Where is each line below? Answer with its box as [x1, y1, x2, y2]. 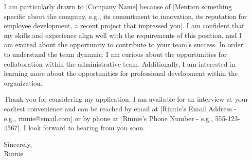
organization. [4, 77, 43, 88]
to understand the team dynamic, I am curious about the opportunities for [4, 49, 227, 59]
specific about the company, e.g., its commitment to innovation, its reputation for [4, 11, 247, 21]
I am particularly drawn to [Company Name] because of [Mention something [4, 1, 232, 11]
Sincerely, [4, 139, 32, 149]
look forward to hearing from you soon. [28, 123, 145, 133]
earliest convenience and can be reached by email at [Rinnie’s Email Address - [4, 103, 236, 113]
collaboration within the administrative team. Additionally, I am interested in [4, 58, 235, 69]
